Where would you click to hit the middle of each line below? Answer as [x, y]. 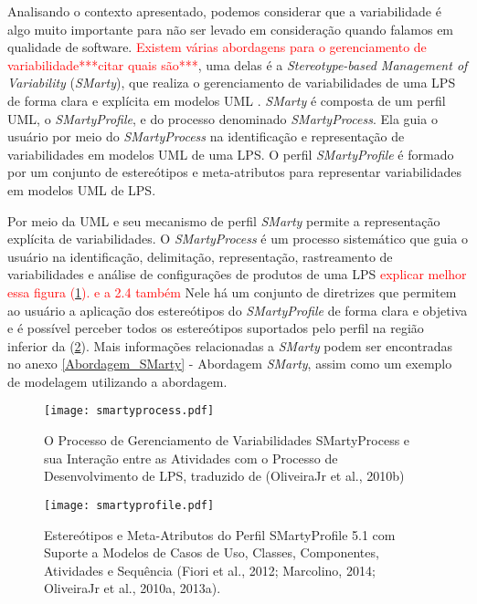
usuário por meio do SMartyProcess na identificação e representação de [206, 136]
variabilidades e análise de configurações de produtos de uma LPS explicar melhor [237, 274]
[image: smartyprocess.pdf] [129, 411]
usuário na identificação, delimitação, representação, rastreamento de [200, 256]
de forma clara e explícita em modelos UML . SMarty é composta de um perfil [227, 100]
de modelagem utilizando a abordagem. [117, 381]
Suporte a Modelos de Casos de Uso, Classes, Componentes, [212, 552]
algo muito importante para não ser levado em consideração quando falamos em [231, 29]
